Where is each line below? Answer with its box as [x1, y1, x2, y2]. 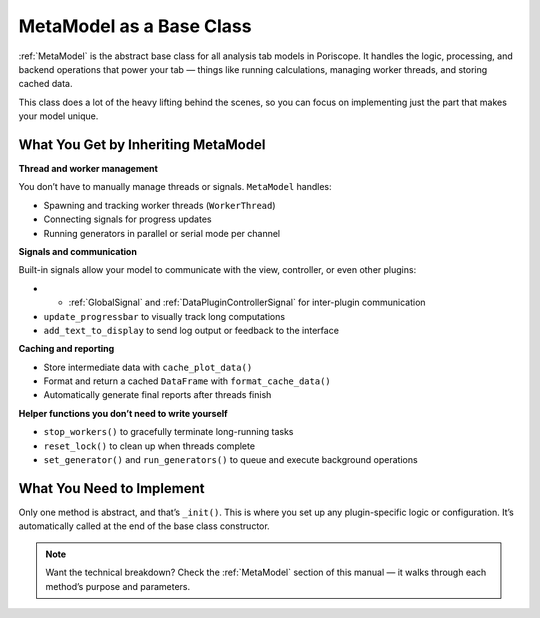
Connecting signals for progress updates [43, 213, 212, 225]
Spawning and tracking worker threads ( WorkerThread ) [43, 199, 276, 211]
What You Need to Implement [18, 480, 205, 497]
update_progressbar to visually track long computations [43, 310, 285, 322]
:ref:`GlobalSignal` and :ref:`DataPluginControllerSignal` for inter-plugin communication [68, 296, 426, 309]
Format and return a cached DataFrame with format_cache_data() [43, 375, 331, 387]
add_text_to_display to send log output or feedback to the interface [43, 324, 340, 336]
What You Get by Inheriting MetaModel [18, 136, 266, 153]
